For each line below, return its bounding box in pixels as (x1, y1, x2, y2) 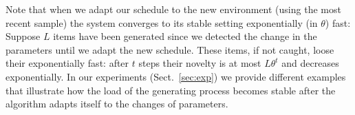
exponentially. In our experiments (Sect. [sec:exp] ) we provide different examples (6, 69, 346, 83)
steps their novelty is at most (138, 56, 261, 70)
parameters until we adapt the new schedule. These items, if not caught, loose (6, 42, 334, 56)
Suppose (6, 29, 41, 43)
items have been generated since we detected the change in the (53, 29, 317, 43)
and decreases (281, 56, 339, 70)
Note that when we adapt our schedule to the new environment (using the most (6, 2, 341, 16)
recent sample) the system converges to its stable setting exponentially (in (6, 15, 318, 30)
